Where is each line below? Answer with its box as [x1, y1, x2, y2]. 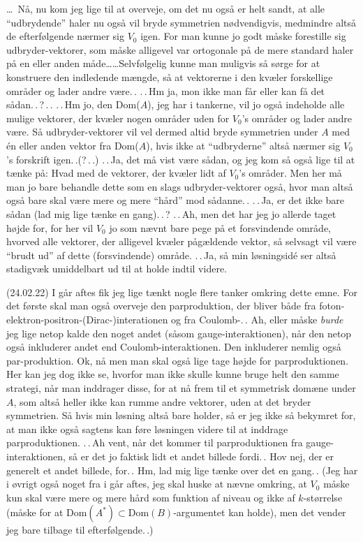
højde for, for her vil [6, 220, 94, 235]
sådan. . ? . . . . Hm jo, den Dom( [6, 97, 140, 112]
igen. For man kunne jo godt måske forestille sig [140, 29, 346, 43]
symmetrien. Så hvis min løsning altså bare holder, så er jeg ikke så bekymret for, [6, 408, 356, 423]
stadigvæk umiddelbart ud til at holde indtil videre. [6, 261, 227, 276]
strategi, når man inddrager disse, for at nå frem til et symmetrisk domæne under [6, 381, 356, 395]
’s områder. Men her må [239, 166, 342, 180]
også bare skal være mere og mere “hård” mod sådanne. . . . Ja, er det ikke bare [6, 193, 345, 207]
